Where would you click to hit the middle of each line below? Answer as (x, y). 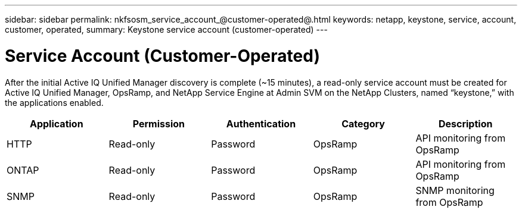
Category (363, 123)
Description (465, 123)
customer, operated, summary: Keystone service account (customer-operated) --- (166, 29)
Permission (159, 123)
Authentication (261, 123)
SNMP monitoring (455, 190)
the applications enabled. (54, 102)
